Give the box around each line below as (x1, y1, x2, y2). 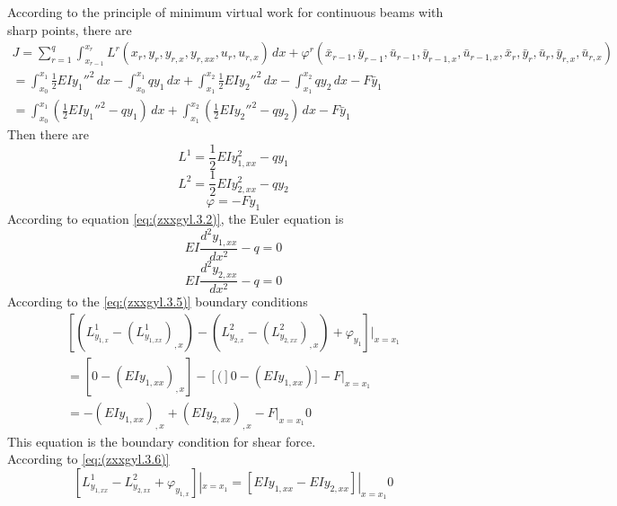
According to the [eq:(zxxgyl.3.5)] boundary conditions (7, 292, 308, 311)
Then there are (7, 125, 90, 144)
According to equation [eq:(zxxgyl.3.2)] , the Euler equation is (7, 209, 344, 227)
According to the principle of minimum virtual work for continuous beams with (7, 3, 444, 21)
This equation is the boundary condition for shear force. (7, 431, 316, 450)
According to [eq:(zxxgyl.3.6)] (7, 449, 170, 468)
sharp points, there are (7, 20, 132, 39)
